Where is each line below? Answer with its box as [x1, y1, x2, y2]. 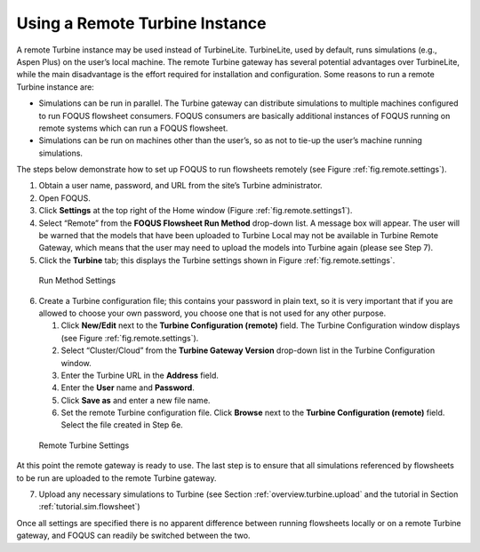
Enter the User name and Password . [60, 382, 195, 393]
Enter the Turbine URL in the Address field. [60, 370, 220, 380]
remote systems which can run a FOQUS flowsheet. [38, 123, 228, 133]
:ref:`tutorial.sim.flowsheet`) [38, 501, 141, 512]
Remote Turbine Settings [38, 440, 130, 451]
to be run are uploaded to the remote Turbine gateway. [16, 472, 217, 484]
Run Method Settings [38, 276, 116, 286]
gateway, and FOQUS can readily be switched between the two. [16, 530, 251, 541]
